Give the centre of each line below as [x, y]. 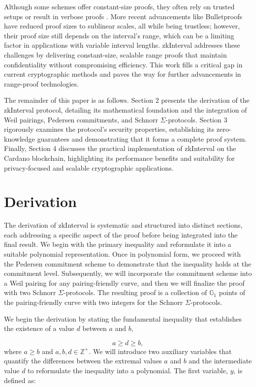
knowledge [19, 138]
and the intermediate [220, 361]
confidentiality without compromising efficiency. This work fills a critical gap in [123, 64]
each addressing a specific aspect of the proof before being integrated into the [121, 234]
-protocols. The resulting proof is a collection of [135, 292]
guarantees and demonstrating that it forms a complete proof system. [142, 138]
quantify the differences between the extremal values [83, 361]
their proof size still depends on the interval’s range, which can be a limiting [119, 35]
